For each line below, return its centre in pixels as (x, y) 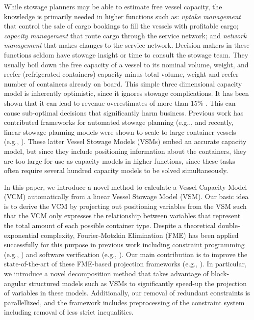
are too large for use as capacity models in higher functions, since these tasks (120, 160)
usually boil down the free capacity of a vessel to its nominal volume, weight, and (126, 64)
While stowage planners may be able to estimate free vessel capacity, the (113, 6)
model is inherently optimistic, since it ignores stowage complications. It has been (127, 93)
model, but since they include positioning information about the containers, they (125, 151)
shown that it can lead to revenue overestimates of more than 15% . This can (120, 102)
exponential (21, 235)
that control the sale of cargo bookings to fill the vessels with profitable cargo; (121, 26)
